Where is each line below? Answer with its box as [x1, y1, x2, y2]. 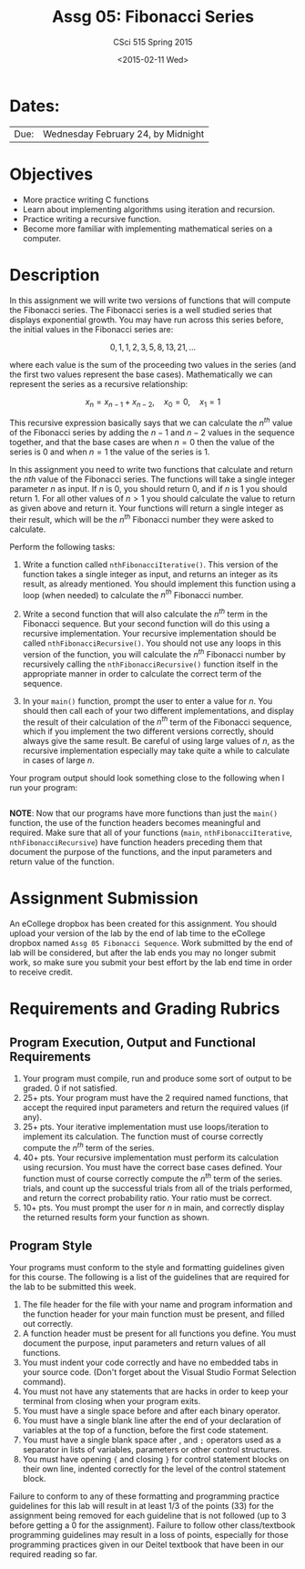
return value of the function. [9, 856, 116, 867]
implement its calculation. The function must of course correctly [22, 1131, 264, 1142]
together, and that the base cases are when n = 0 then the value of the [9, 437, 275, 448]
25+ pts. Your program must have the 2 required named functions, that [22, 1093, 289, 1104]
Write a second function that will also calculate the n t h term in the [22, 607, 269, 619]
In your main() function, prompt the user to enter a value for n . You [22, 695, 273, 707]
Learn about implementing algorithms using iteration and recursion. [22, 203, 276, 215]
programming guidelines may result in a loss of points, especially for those [9, 1530, 289, 1541]
